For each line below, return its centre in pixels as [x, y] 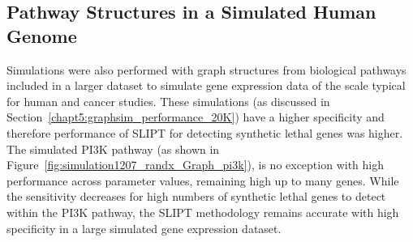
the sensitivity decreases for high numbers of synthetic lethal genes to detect [196, 196]
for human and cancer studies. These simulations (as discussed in [168, 101]
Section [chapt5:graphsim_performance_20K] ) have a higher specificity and [196, 117]
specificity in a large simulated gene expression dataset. [144, 228]
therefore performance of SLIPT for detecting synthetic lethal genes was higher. [205, 132]
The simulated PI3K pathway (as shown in [113, 149]
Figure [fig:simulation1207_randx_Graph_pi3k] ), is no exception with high [196, 165]
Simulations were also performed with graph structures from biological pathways [206, 69]
